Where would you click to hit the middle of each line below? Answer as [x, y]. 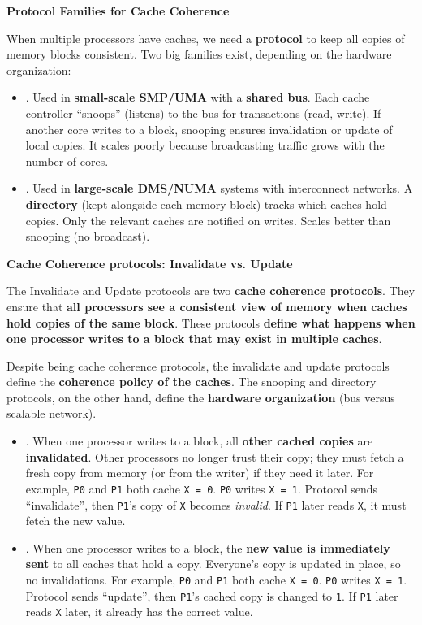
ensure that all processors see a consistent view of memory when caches [207, 306]
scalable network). [52, 413]
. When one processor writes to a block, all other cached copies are [199, 441]
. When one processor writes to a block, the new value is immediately [208, 547]
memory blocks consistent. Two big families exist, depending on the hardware [199, 54]
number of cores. [67, 161]
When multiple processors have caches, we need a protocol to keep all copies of [206, 38]
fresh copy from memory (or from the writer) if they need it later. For [200, 473]
